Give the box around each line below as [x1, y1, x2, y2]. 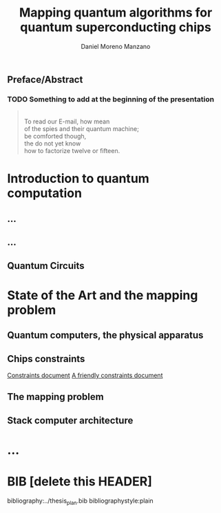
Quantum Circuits [7, 260, 85, 272]
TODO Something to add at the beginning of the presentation [7, 94, 215, 104]
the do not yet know [23, 139, 81, 148]
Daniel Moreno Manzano [81, 42, 151, 50]
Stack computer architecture [7, 414, 134, 426]
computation [7, 185, 83, 201]
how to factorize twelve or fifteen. [23, 147, 120, 155]
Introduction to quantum [7, 171, 149, 187]
